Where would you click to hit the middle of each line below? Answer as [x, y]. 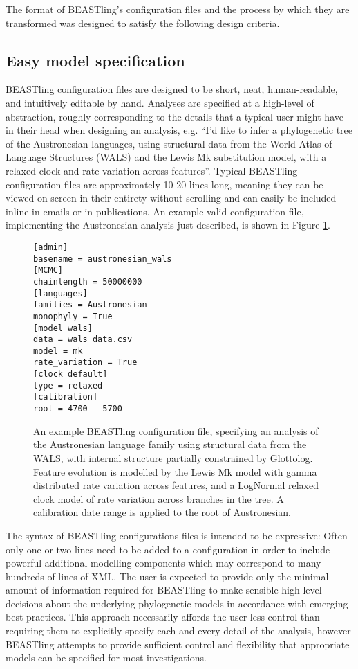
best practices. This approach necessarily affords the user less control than [163, 617]
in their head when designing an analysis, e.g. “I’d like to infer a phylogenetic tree [179, 130]
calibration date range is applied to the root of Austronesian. [162, 512]
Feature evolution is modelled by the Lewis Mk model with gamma [175, 471]
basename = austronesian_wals [103, 259]
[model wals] [63, 328]
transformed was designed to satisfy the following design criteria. [143, 23]
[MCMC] [48, 270]
